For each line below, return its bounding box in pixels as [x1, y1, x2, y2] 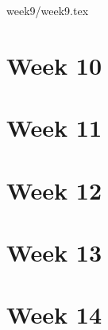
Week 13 [6, 235, 102, 268]
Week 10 [6, 49, 102, 81]
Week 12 [6, 173, 102, 206]
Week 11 [6, 111, 102, 144]
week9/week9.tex [6, 2, 89, 18]
